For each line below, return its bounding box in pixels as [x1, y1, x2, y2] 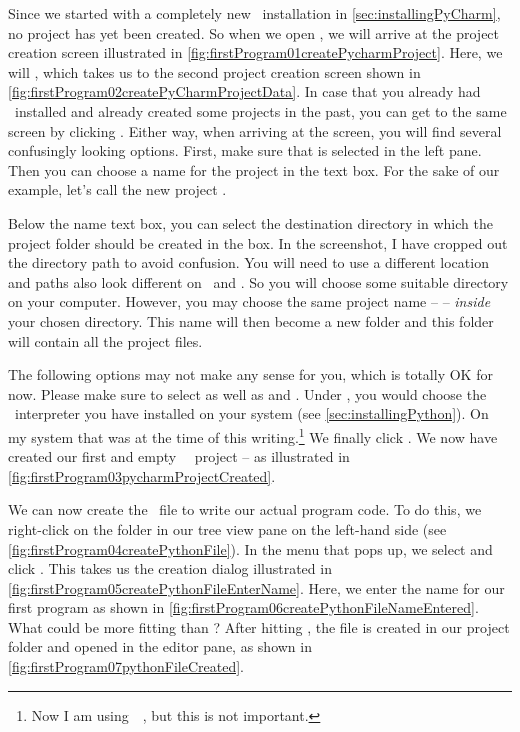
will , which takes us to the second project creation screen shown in [8, 61, 421, 82]
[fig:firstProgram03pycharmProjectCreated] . [8, 465, 276, 486]
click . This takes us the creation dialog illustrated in [8, 558, 332, 579]
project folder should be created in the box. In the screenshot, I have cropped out [8, 232, 508, 253]
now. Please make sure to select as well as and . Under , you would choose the [8, 383, 487, 404]
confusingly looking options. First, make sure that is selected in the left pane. [8, 140, 482, 161]
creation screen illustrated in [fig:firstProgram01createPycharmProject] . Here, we [8, 42, 503, 63]
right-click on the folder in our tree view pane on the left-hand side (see [8, 518, 447, 539]
